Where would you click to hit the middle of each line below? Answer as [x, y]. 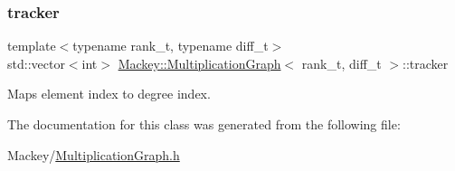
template [32, 46]
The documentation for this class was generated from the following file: [204, 124]
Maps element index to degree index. [109, 94]
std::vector [36, 63]
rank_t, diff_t [341, 63]
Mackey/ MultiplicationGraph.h [94, 154]
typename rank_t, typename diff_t [171, 46]
